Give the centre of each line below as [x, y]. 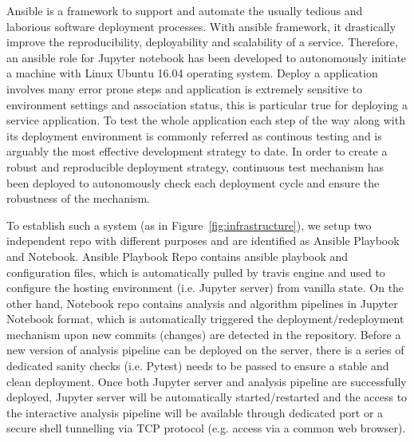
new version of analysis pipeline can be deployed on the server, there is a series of [205, 350]
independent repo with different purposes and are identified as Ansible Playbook [203, 241]
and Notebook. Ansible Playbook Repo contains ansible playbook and [177, 256]
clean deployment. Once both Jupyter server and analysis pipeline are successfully [207, 381]
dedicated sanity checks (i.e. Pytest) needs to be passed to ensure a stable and [198, 366]
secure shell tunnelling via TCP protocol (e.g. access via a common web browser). [206, 428]
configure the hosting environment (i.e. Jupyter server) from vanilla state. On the [205, 288]
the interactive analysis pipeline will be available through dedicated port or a [195, 412]
